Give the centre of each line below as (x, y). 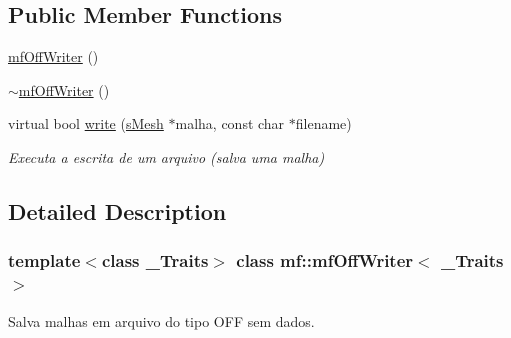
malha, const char (230, 123)
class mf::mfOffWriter (325, 260)
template (44, 260)
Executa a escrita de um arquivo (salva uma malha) (166, 156)
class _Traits (155, 260)
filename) (323, 123)
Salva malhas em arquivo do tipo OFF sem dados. (161, 320)
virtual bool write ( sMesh (86, 123)
